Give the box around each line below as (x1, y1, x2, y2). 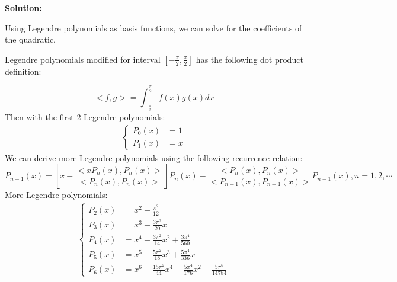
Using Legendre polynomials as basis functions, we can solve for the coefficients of (5, 21, 302, 34)
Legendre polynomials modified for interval (5, 53, 161, 65)
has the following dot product (196, 53, 303, 65)
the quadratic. (5, 33, 56, 46)
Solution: (5, 2, 42, 14)
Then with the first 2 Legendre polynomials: (5, 110, 165, 123)
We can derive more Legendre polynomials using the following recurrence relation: (5, 151, 303, 164)
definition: (5, 65, 41, 77)
